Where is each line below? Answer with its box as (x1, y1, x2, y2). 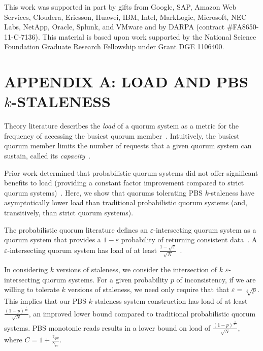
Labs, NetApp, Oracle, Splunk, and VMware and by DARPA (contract (4, 21, 225, 32)
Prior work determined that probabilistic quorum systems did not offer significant (4, 167, 258, 178)
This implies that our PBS (4, 295, 86, 306)
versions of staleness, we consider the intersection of (56, 264, 217, 274)
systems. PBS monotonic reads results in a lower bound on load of (4, 322, 211, 333)
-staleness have (208, 187, 254, 198)
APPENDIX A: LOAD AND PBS (4, 71, 248, 92)
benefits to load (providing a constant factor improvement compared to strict (4, 177, 244, 188)
